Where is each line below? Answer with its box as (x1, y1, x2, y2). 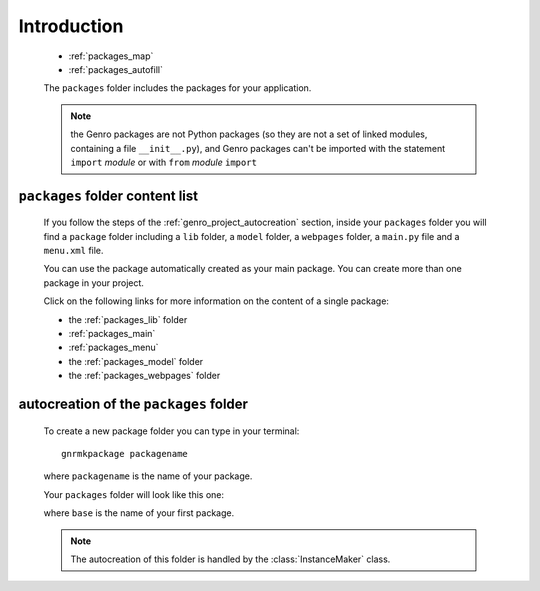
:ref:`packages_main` (68, 328, 156, 340)
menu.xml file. (43, 245, 104, 257)
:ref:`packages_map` (68, 50, 154, 62)
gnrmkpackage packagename (61, 448, 189, 459)
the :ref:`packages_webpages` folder (68, 370, 221, 382)
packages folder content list (18, 187, 199, 204)
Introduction (18, 15, 124, 37)
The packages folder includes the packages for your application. (43, 82, 312, 94)
